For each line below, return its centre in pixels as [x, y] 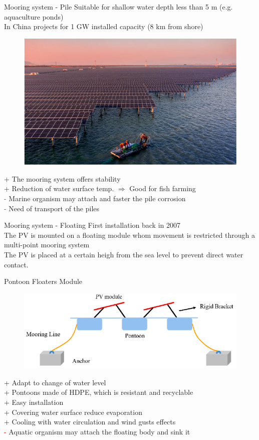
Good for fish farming [163, 188]
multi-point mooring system [47, 245]
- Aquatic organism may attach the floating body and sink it [97, 431]
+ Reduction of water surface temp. [59, 188]
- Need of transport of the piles [52, 208]
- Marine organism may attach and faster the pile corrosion [95, 198]
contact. [16, 264]
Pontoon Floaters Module [43, 281]
